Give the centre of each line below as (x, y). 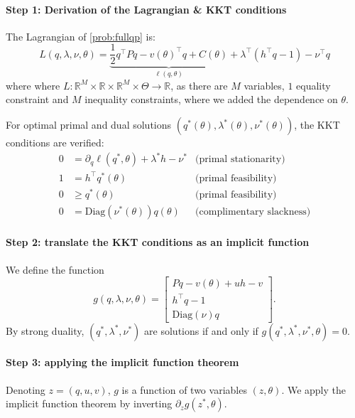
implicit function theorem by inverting (89, 403)
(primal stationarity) (240, 160)
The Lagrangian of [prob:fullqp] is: (81, 36)
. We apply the (314, 389)
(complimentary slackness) (253, 211)
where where (33, 85)
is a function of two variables (184, 389)
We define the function (55, 269)
